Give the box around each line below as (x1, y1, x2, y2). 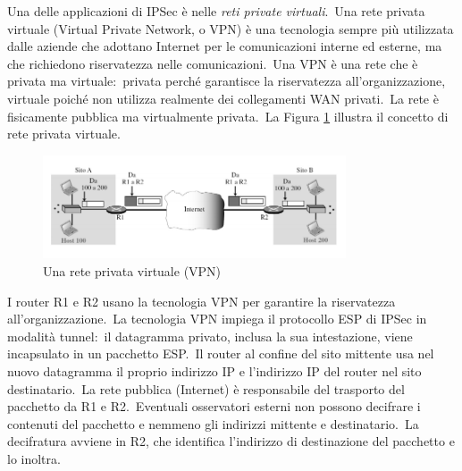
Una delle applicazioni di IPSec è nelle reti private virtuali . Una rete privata (7, 2, 425, 20)
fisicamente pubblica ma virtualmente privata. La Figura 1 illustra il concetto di (7, 106, 449, 125)
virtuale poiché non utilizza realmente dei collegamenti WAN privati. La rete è (7, 88, 439, 107)
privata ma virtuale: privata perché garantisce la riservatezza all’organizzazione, (7, 71, 446, 90)
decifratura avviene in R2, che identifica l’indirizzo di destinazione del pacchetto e (7, 432, 455, 450)
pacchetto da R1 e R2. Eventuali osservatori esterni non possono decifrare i (7, 397, 421, 416)
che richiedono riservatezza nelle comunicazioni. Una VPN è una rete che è (7, 54, 418, 72)
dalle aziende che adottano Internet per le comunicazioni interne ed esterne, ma (7, 37, 442, 55)
